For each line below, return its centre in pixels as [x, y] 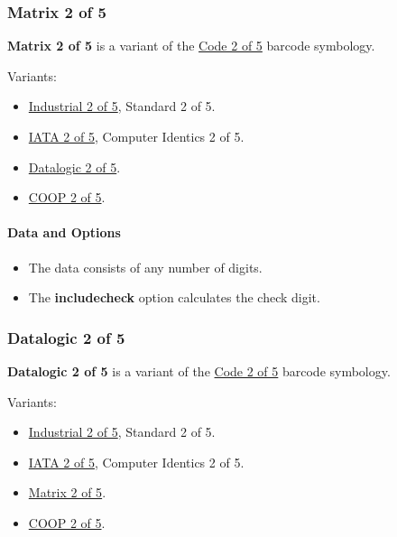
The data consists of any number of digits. [145, 267]
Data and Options [64, 232]
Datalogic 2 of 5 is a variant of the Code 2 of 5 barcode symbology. [199, 370]
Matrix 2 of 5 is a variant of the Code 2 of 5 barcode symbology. [191, 46]
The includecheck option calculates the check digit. [174, 297]
